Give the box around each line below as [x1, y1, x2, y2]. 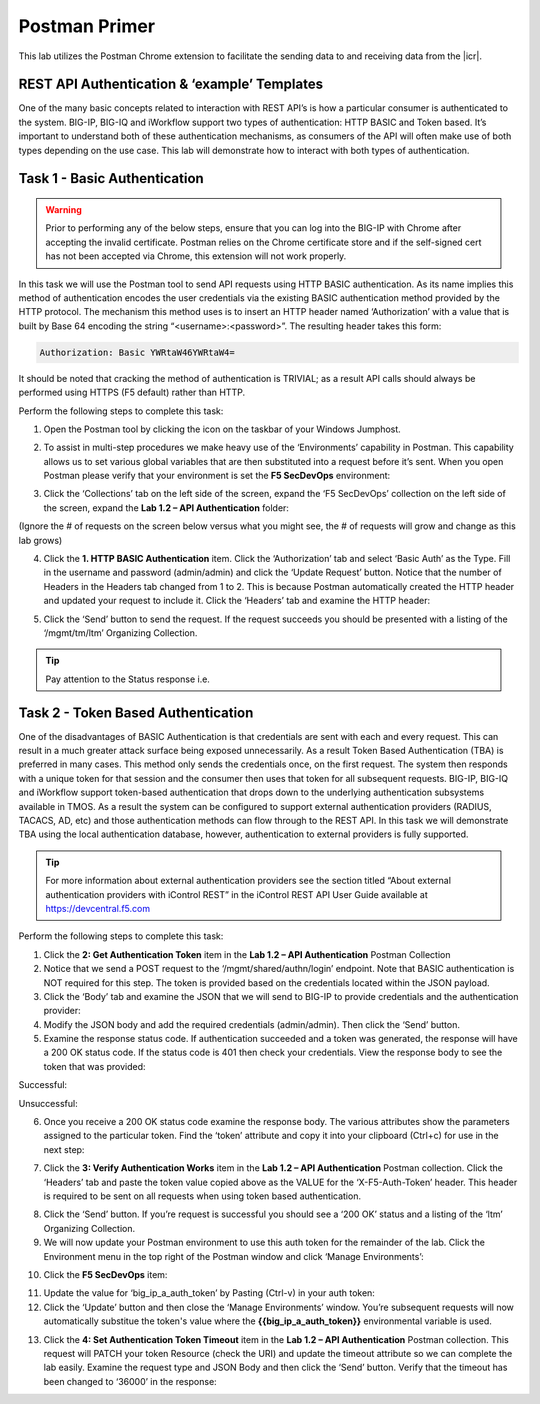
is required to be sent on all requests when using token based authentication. [43, 1190, 362, 1202]
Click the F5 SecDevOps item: [43, 1268, 168, 1280]
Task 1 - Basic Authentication [18, 170, 204, 187]
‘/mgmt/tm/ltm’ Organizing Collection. [43, 626, 198, 639]
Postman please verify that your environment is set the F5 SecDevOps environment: [43, 470, 391, 482]
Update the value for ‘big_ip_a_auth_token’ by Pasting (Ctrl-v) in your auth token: [43, 1287, 375, 1299]
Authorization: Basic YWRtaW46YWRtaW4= [39, 346, 235, 358]
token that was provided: [43, 1060, 146, 1072]
